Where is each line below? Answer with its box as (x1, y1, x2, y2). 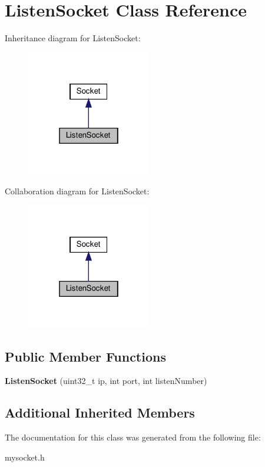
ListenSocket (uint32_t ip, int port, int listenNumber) (5, 375, 207, 387)
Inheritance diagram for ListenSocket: (5, 32, 141, 44)
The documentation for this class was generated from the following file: (5, 431, 261, 443)
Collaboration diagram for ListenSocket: (5, 185, 150, 197)
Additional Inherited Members (5, 403, 195, 422)
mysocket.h (5, 451, 45, 463)
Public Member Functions (5, 347, 166, 365)
